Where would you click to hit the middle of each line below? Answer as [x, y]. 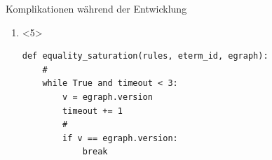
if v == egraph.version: [120, 138]
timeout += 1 [93, 111]
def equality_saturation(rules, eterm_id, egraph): [145, 56]
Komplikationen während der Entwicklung [96, 8]
